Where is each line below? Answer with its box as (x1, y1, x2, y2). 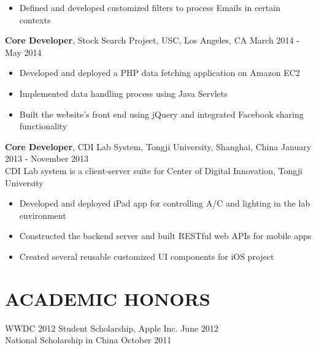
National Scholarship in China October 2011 (5, 333, 172, 346)
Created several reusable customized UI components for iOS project (19, 249, 274, 262)
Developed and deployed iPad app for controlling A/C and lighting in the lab (19, 197, 310, 210)
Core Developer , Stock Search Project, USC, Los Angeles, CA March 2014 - (5, 34, 299, 47)
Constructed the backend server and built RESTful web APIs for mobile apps (19, 229, 312, 242)
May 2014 (5, 45, 42, 58)
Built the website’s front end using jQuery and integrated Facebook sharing (19, 107, 304, 120)
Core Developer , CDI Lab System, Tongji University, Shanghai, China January (5, 140, 312, 153)
